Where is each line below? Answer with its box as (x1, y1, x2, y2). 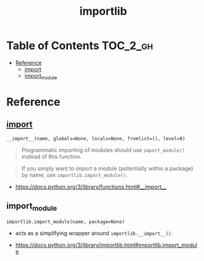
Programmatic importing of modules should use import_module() (21, 146, 186, 154)
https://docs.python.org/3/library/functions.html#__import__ (15, 183, 167, 191)
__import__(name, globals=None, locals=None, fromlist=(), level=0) (6, 135, 186, 142)
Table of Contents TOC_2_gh (6, 39, 154, 53)
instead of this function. (21, 153, 82, 160)
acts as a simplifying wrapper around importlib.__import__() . (15, 229, 173, 236)
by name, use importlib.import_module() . (21, 171, 128, 178)
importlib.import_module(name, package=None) (6, 219, 125, 225)
